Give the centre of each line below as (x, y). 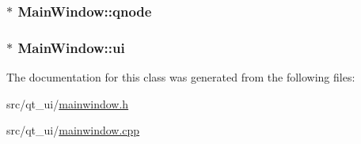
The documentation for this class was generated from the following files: (181, 77)
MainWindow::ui (71, 47)
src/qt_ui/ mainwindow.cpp (73, 130)
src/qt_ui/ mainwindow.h (68, 103)
